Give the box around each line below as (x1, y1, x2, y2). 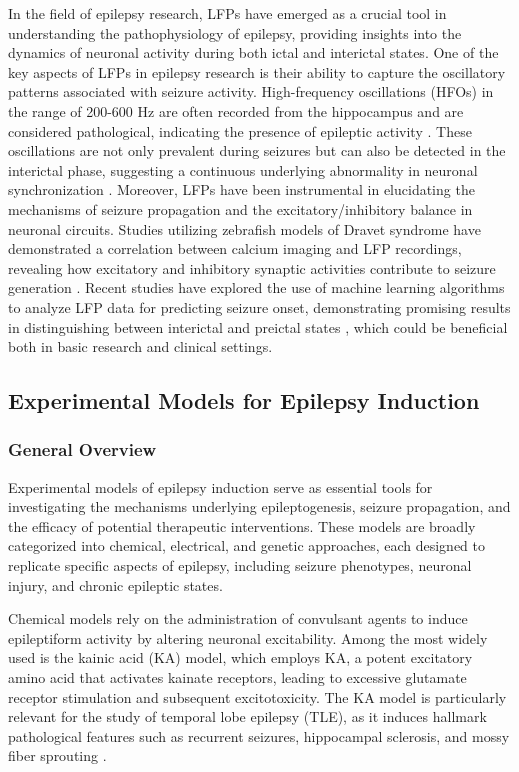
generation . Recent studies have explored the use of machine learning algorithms (8, 277, 505, 298)
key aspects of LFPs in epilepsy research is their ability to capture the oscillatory (8, 61, 506, 82)
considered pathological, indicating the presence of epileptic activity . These (8, 120, 472, 141)
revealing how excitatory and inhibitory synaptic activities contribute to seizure (8, 257, 496, 278)
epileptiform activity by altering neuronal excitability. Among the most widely (8, 627, 488, 648)
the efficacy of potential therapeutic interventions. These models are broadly (8, 515, 476, 536)
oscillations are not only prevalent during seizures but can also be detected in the (8, 140, 506, 161)
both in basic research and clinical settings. (8, 336, 273, 357)
